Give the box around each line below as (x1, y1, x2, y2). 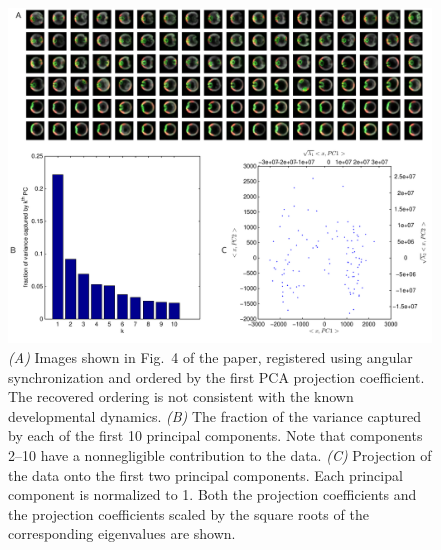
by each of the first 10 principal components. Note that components (8, 425, 423, 446)
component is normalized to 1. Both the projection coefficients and (8, 484, 417, 505)
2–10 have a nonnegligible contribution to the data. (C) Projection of (8, 444, 432, 465)
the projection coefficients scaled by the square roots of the (8, 503, 369, 524)
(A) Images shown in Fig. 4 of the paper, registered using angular (8, 346, 413, 367)
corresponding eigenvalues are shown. (8, 523, 236, 544)
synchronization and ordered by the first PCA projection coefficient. (8, 366, 425, 387)
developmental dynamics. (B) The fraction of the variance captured (8, 405, 422, 426)
